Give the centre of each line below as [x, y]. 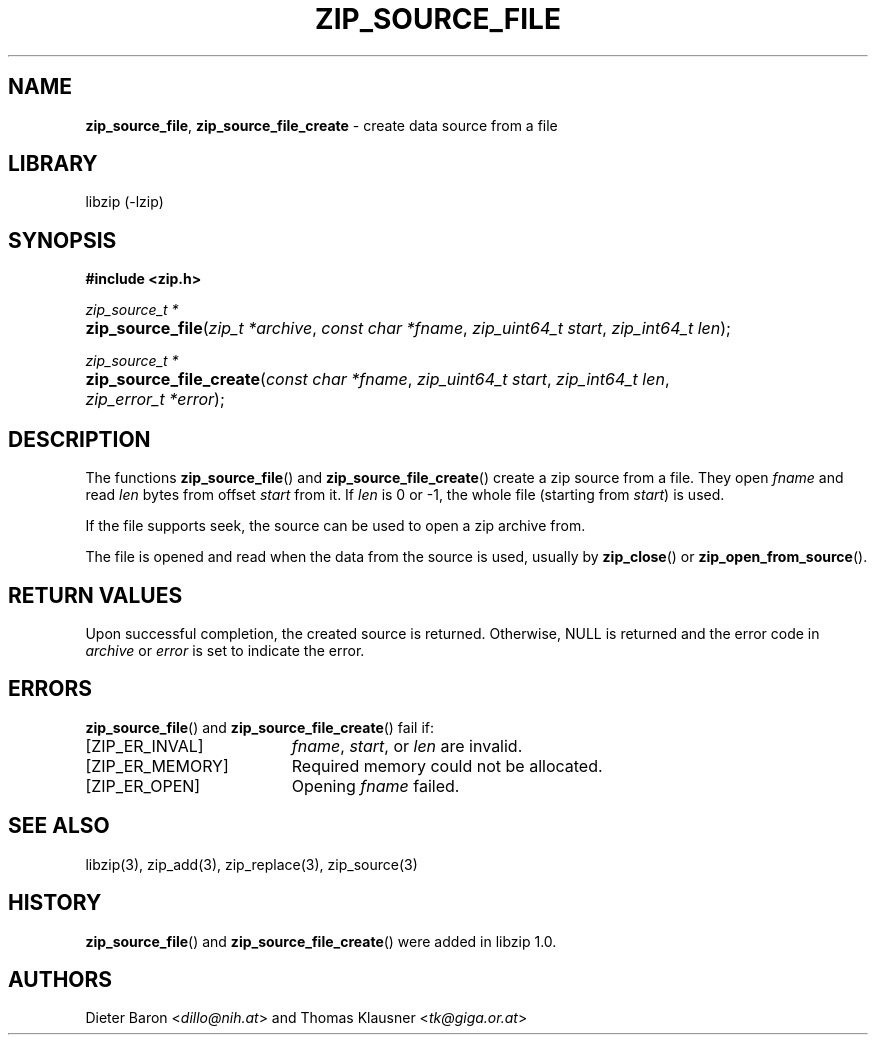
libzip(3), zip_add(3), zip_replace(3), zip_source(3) [251, 864]
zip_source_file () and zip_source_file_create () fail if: [260, 727]
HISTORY [55, 903]
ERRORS [50, 689]
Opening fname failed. [375, 785]
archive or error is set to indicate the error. [225, 650]
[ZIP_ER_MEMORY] [157, 765]
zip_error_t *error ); [155, 399]
